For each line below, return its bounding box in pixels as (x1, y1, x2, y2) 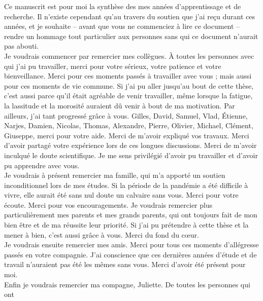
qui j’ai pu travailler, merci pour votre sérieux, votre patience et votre (4, 60, 221, 71)
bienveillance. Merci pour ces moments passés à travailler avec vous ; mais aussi (4, 70, 252, 81)
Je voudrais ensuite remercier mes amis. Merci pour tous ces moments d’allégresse (4, 239, 259, 250)
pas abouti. (4, 41, 39, 51)
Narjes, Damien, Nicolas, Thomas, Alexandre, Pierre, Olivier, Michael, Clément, (4, 120, 253, 131)
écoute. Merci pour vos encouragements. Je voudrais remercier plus (4, 199, 213, 210)
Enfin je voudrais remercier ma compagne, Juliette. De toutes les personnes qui (4, 279, 250, 289)
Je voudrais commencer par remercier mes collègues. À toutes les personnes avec (4, 50, 254, 61)
